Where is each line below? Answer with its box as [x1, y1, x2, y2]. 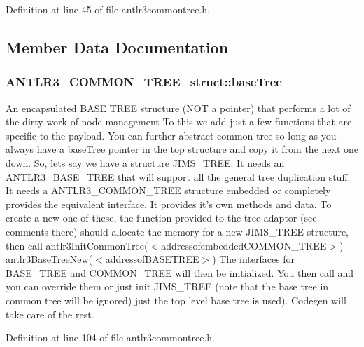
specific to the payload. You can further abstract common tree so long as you [6, 128, 337, 142]
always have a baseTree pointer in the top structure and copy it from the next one [6, 142, 359, 156]
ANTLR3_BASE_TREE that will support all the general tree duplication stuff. [6, 169, 351, 184]
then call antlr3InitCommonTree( [6, 238, 148, 252]
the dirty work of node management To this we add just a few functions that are [6, 114, 352, 129]
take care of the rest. [6, 306, 94, 321]
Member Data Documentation [6, 36, 229, 57]
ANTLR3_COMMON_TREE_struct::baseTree [6, 73, 282, 90]
